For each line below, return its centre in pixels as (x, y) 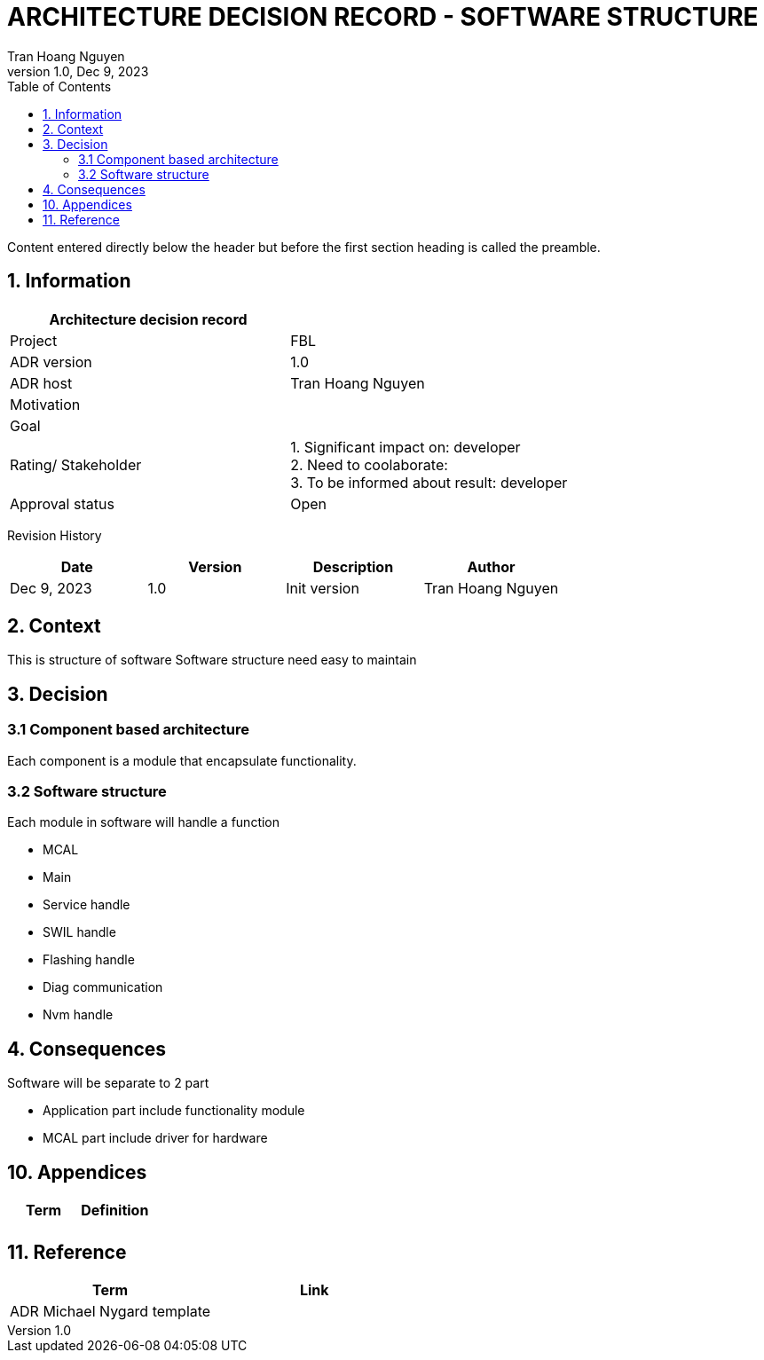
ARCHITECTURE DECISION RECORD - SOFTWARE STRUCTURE (383, 17)
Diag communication (103, 987)
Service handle (87, 905)
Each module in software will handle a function (144, 822)
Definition (115, 1211)
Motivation (45, 404)
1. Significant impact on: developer (406, 447)
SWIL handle (79, 932)
